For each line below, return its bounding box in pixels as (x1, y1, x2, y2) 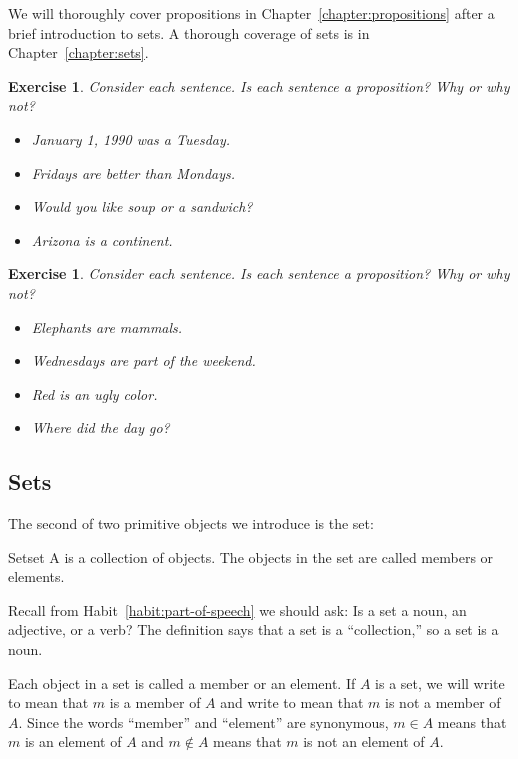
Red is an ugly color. (31, 383, 158, 404)
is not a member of (385, 692, 501, 713)
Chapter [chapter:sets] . (8, 42, 149, 63)
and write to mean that (220, 692, 364, 713)
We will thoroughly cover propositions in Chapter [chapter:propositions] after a (8, 3, 495, 23)
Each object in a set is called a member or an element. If (8, 672, 356, 693)
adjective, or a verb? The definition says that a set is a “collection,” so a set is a (8, 619, 499, 640)
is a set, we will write (375, 672, 505, 693)
